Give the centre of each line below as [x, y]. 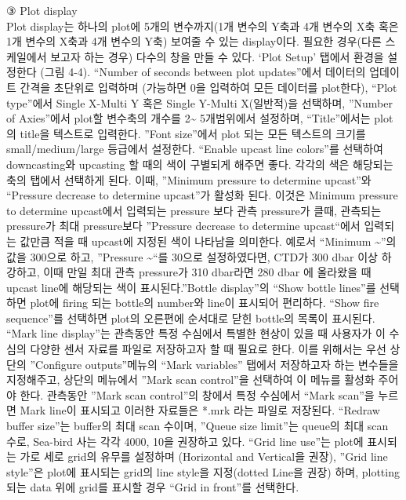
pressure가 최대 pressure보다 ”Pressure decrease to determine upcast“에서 [183, 226]
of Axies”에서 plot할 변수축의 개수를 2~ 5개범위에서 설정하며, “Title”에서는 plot [200, 118]
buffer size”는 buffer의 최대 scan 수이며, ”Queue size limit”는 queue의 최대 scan [198, 426]
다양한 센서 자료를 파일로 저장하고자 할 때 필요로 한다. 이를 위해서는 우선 [208, 349]
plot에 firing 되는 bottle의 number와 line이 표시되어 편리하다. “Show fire [205, 303]
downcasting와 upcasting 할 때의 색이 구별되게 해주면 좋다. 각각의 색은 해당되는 [200, 164]
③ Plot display [42, 10]
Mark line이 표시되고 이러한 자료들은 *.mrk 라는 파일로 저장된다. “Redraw [200, 410]
